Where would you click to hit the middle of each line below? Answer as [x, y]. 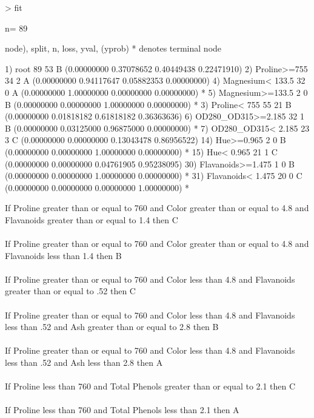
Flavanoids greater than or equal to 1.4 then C [92, 219]
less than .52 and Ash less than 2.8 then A [84, 362]
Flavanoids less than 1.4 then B [63, 255]
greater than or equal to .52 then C [70, 291]
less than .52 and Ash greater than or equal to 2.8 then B [112, 327]
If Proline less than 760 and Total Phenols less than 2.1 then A [122, 410]
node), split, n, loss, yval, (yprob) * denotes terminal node [113, 48]
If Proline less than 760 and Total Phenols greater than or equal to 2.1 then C [150, 386]
